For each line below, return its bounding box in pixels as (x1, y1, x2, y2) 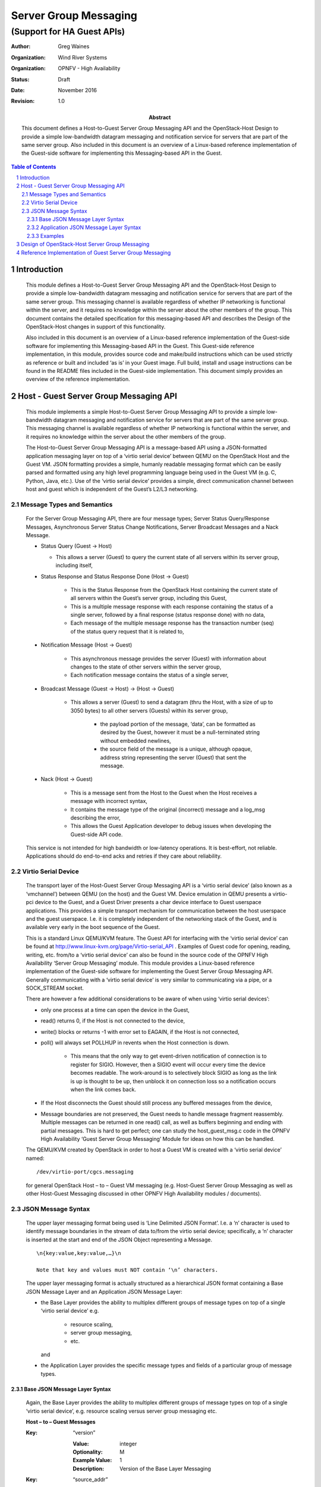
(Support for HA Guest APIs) (11, 26, 125, 37)
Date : (11, 86, 25, 93)
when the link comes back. (70, 1086, 137, 1093)
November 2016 (58, 86, 97, 93)
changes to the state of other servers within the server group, (70, 663, 222, 670)
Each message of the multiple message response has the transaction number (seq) (70, 619, 275, 627)
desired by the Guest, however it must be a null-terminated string (100, 729, 260, 736)
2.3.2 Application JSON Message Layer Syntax (27, 224, 141, 231)
